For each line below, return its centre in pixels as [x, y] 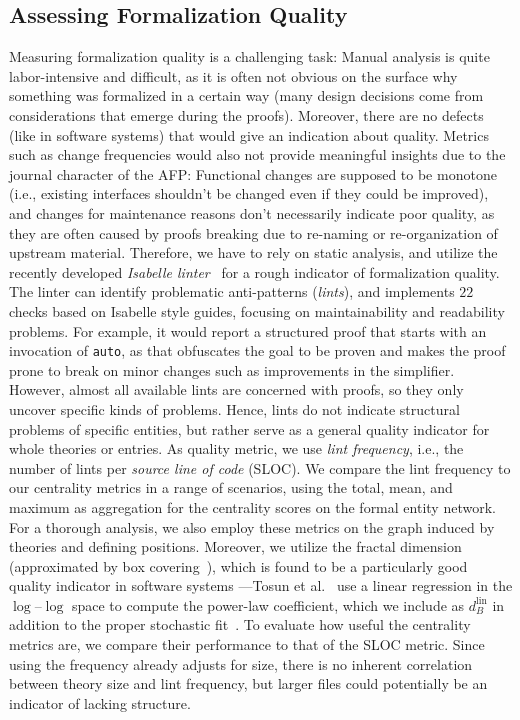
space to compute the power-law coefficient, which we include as [268, 604]
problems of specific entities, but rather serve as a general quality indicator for [249, 428]
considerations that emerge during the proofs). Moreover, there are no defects [246, 114]
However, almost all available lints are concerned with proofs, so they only [236, 389]
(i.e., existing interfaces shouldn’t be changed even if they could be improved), [249, 193]
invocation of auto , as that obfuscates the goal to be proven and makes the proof [257, 350]
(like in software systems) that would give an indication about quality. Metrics [249, 134]
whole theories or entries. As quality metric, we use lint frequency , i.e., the [236, 448]
